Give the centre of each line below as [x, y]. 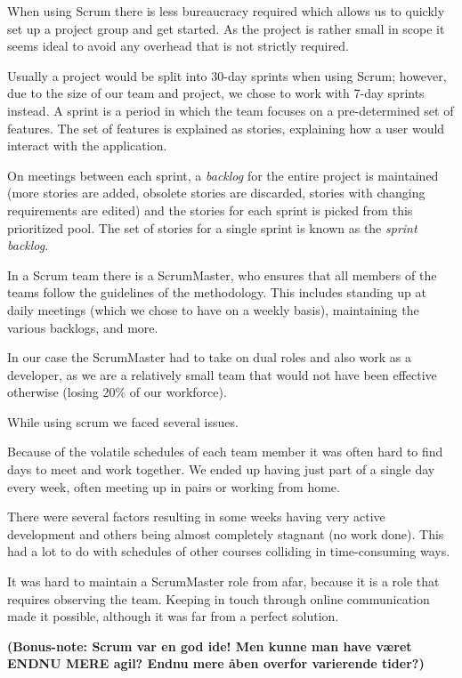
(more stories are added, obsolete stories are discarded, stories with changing [216, 193]
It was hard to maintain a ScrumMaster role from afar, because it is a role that [223, 581]
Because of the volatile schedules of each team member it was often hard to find [225, 452]
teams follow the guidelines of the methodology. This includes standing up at [217, 292]
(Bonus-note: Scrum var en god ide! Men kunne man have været [210, 646]
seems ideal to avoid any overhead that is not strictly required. [178, 46]
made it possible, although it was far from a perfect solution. [173, 616]
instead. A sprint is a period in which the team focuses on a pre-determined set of [231, 110]
